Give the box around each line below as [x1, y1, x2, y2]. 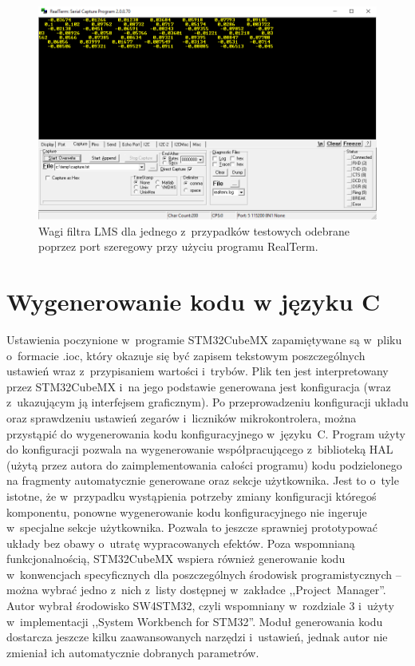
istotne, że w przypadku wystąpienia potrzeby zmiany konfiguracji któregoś [6, 487, 377, 504]
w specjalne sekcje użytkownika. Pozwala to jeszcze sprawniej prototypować [6, 519, 377, 536]
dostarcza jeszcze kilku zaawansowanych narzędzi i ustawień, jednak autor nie [6, 628, 388, 645]
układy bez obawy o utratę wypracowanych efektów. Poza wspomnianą [6, 534, 355, 551]
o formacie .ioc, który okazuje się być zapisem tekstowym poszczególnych [6, 347, 366, 363]
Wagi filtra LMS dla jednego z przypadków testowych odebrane [38, 222, 350, 239]
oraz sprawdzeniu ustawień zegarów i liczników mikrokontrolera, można [6, 409, 357, 426]
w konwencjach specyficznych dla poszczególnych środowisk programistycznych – [6, 565, 401, 582]
